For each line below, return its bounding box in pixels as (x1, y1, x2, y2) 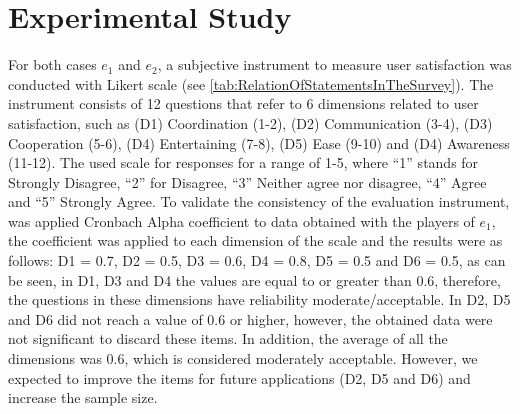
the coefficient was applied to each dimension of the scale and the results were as (8, 230, 503, 251)
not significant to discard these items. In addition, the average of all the (8, 328, 448, 349)
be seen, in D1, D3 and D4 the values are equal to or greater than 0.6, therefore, (8, 269, 501, 290)
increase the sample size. (8, 387, 158, 408)
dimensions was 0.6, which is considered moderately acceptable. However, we (8, 348, 478, 369)
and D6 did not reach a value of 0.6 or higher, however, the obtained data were (8, 308, 493, 329)
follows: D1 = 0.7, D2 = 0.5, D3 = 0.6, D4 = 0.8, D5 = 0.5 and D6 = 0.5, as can (8, 250, 506, 271)
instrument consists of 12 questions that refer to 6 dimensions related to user (8, 93, 479, 114)
